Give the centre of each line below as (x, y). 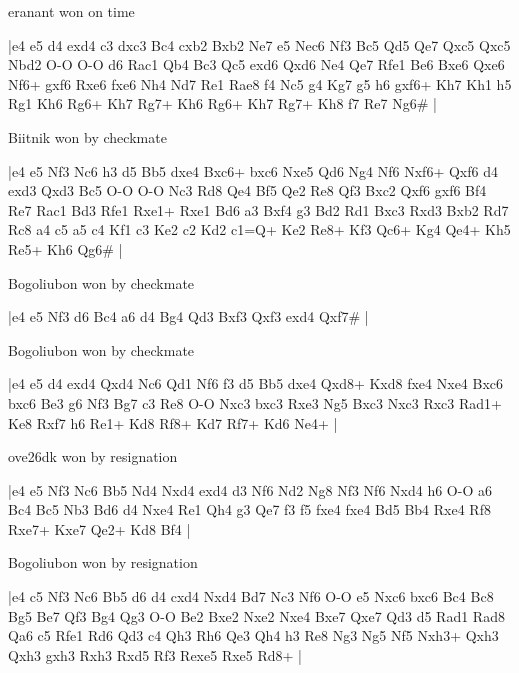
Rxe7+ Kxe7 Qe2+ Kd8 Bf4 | (99, 528)
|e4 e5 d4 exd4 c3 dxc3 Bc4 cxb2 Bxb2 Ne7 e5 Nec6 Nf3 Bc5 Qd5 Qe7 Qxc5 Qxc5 (259, 44)
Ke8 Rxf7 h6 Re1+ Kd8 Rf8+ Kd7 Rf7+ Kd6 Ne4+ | (173, 422)
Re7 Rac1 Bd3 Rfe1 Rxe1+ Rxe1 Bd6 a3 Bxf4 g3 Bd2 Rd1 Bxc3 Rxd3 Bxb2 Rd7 (258, 209)
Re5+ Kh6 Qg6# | (65, 248)
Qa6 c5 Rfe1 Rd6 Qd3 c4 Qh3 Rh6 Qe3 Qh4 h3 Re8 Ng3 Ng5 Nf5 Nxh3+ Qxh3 (253, 635)
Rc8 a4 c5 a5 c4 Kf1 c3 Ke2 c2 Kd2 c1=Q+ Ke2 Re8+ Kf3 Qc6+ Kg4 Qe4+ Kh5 (259, 229)
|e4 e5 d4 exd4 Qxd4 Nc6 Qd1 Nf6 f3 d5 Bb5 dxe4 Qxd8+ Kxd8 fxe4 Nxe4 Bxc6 (256, 383)
